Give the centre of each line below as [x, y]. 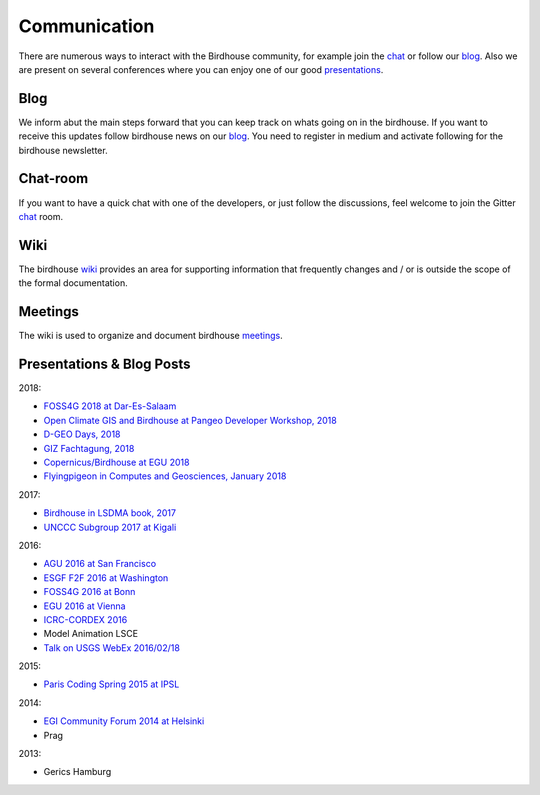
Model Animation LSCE [91, 634]
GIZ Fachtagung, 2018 [89, 448]
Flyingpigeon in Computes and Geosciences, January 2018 [165, 476]
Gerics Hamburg [77, 772]
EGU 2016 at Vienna [84, 606]
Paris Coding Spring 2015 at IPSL [111, 684]
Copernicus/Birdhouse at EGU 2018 [116, 462]
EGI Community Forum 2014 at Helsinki [124, 721]
